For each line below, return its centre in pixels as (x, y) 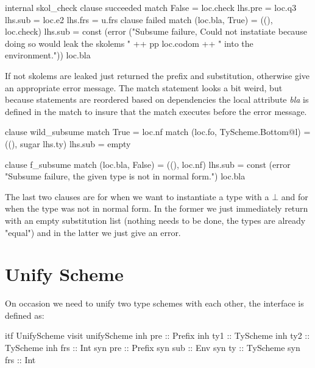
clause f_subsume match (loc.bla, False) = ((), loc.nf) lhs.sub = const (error (148, 164)
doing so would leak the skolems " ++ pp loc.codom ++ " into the (129, 43)
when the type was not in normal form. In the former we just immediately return (157, 208)
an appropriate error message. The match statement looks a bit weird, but (144, 87)
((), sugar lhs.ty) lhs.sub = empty (68, 143)
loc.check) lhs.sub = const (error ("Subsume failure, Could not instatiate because (156, 31)
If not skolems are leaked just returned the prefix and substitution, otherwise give (157, 75)
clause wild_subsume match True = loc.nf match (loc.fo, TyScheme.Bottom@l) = (158, 132)
